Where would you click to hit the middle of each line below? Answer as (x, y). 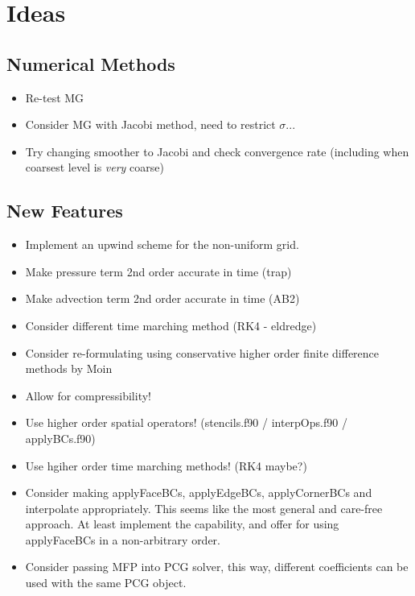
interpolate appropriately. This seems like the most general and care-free (204, 508)
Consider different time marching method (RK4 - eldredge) (171, 325)
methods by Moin (69, 368)
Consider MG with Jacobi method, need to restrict (150, 124)
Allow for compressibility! (88, 395)
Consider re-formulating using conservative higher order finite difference (202, 352)
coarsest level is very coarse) (95, 167)
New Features (65, 211)
